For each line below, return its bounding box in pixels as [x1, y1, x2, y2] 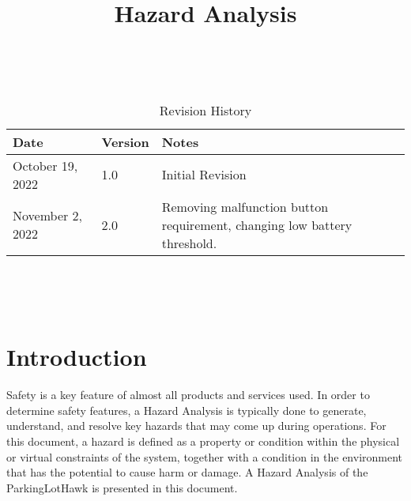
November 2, [13, 206, 83, 225]
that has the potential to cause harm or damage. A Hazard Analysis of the [6, 464, 368, 480]
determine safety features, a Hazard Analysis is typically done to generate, [6, 401, 367, 418]
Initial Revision [161, 165, 247, 184]
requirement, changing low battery [161, 215, 353, 234]
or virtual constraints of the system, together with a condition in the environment [6, 448, 403, 465]
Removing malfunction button [161, 197, 329, 216]
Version [101, 132, 149, 151]
